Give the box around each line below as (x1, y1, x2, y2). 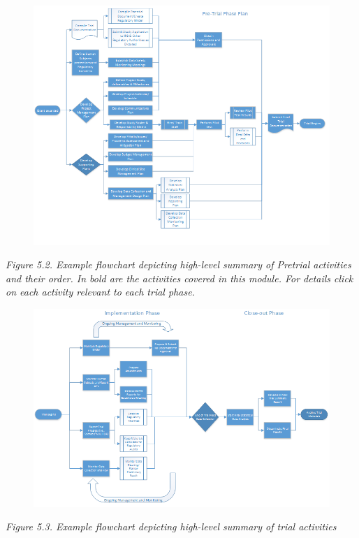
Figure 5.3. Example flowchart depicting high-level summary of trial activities (6, 519, 337, 534)
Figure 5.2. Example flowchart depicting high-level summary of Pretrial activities (6, 257, 351, 272)
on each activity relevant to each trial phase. (6, 284, 195, 299)
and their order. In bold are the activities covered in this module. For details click (6, 270, 353, 285)
